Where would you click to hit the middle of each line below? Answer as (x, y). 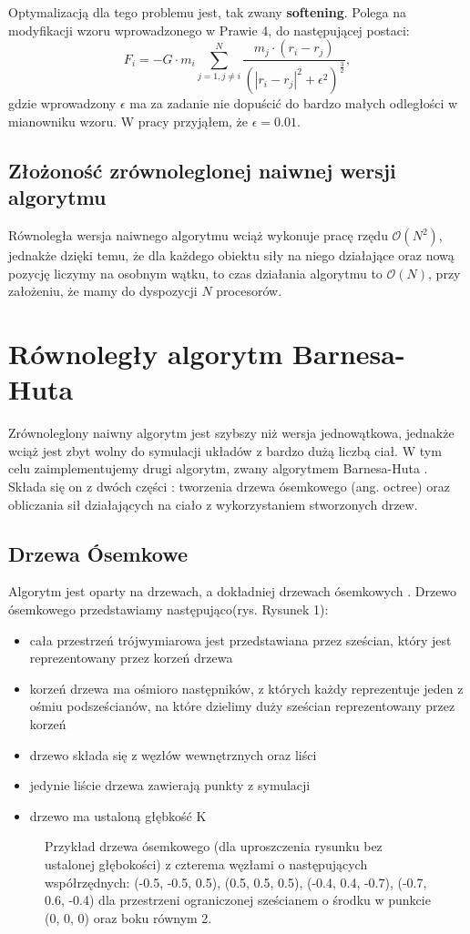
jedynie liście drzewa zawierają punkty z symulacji (170, 785)
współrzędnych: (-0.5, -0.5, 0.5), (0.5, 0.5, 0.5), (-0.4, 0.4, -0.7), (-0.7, (236, 882)
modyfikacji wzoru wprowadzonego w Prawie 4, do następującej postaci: (209, 30)
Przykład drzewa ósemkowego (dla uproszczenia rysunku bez (214, 846)
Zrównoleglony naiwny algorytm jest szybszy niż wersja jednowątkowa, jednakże (231, 433)
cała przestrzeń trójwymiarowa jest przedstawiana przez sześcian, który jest (240, 640)
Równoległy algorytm (146, 354)
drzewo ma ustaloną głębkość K (118, 815)
